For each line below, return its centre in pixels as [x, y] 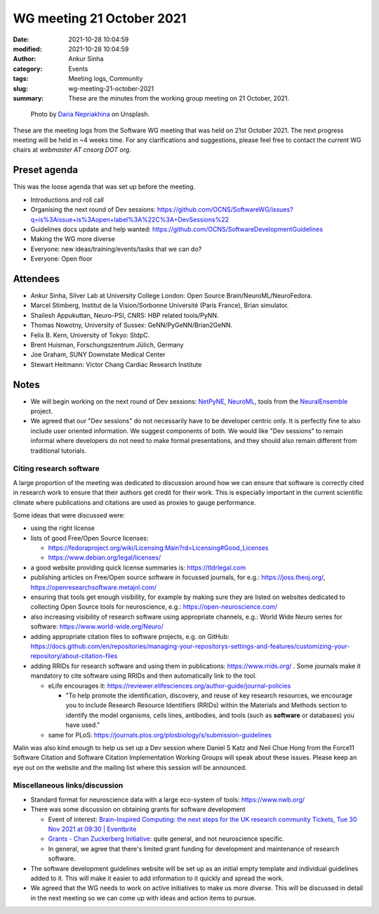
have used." [83, 725]
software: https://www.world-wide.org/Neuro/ [97, 626]
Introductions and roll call [67, 200]
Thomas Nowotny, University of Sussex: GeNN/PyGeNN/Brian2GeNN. [132, 325]
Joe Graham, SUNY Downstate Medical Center [98, 354]
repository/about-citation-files [74, 656]
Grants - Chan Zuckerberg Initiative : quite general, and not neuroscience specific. [166, 839]
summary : [28, 98]
